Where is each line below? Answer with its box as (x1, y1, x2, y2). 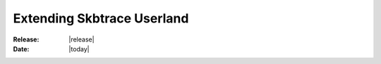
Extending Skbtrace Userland (13, 11, 189, 26)
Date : (13, 44, 30, 53)
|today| (68, 44, 90, 53)
